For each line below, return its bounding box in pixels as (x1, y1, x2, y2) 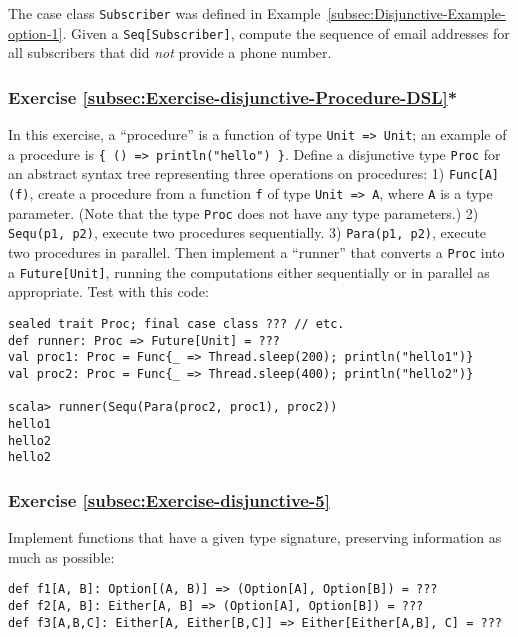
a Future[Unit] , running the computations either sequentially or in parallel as (8, 261, 490, 282)
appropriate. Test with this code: (8, 281, 209, 302)
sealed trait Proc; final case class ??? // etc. (8, 316, 345, 331)
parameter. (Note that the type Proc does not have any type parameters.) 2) (8, 202, 479, 223)
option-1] (8, 22, 63, 43)
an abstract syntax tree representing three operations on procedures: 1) (8, 163, 445, 184)
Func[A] (448, 168, 500, 183)
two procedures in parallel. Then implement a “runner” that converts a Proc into (8, 242, 505, 263)
